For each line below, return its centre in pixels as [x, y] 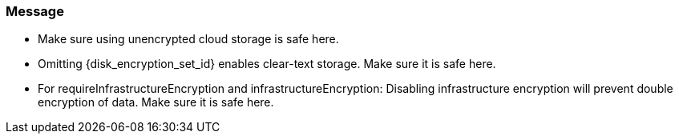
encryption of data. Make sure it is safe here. [156, 102]
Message [35, 11]
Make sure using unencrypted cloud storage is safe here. [188, 39]
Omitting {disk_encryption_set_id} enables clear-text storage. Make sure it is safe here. [267, 64]
